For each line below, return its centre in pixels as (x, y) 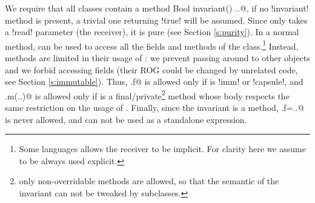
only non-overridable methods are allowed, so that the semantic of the (149, 181)
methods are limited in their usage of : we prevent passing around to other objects (157, 58)
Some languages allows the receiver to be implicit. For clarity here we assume (162, 149)
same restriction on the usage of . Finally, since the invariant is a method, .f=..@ (155, 108)
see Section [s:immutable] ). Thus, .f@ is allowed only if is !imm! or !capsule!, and (154, 82)
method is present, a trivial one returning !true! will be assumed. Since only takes (156, 20)
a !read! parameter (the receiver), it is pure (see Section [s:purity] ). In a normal (152, 32)
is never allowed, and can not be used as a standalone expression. (126, 119)
